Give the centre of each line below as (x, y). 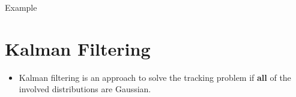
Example (21, 7)
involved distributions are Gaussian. (85, 89)
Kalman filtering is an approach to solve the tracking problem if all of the (155, 77)
